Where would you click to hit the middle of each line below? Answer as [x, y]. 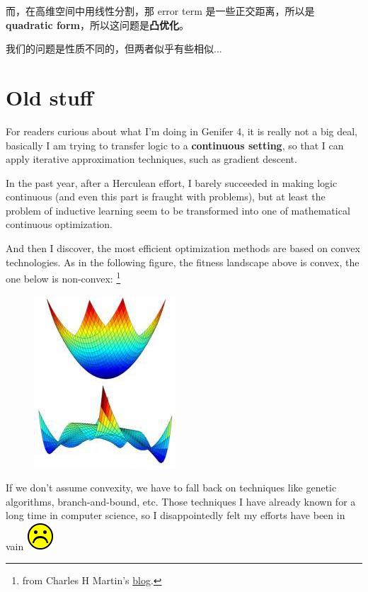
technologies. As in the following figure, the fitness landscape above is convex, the [183, 262]
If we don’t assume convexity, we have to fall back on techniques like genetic [171, 488]
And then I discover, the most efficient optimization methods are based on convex [183, 248]
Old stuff [50, 97]
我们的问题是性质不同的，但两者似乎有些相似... [114, 49]
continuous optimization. [59, 224]
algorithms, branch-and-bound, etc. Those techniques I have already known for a [181, 501]
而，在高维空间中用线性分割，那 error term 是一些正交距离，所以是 [160, 11]
